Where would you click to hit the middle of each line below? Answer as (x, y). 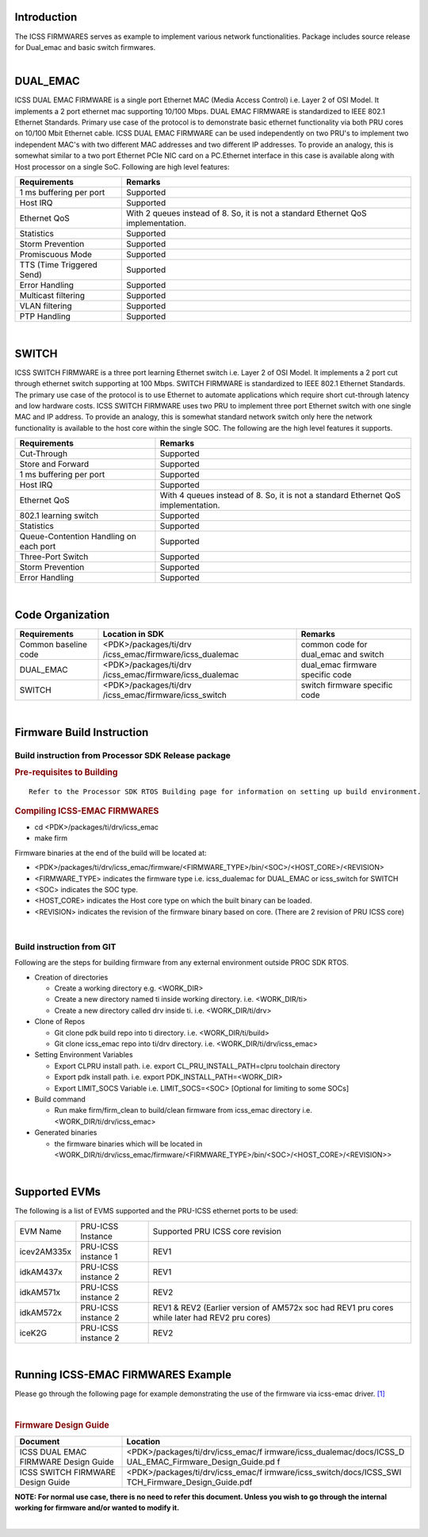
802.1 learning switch (59, 516)
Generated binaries (66, 1133)
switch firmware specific (347, 685)
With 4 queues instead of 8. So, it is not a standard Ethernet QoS (280, 496)
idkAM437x (41, 1271)
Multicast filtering (52, 295)
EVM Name (40, 1231)
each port (38, 546)
